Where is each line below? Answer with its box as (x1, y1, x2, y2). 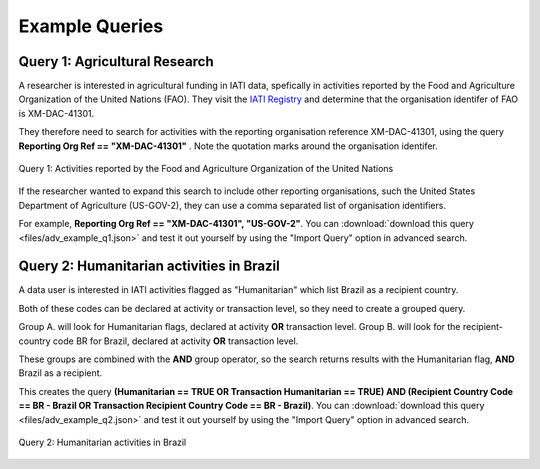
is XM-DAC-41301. (18, 107, 95, 119)
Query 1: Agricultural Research (18, 53, 214, 70)
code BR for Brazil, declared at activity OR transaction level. (52, 335, 299, 347)
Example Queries (18, 15, 164, 37)
